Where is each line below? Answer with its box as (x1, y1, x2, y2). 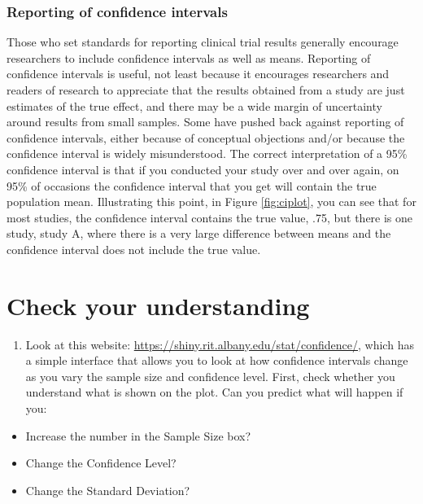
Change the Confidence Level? (25, 454, 177, 471)
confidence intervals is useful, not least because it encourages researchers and (7, 65, 390, 82)
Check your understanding (7, 288, 310, 322)
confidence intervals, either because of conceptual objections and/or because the (7, 129, 405, 146)
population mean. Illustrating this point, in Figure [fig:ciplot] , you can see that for (7, 193, 416, 210)
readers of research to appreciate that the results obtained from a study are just (7, 81, 405, 98)
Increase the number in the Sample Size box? (25, 427, 251, 444)
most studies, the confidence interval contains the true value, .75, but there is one (7, 208, 413, 226)
